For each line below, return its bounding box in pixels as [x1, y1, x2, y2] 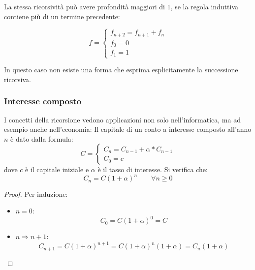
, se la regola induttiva [170, 1, 239, 11]
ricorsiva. [4, 74, 31, 84]
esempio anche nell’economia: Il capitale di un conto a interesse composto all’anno [4, 124, 252, 134]
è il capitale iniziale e [25, 164, 89, 175]
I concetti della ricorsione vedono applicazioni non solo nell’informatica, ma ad [4, 114, 241, 124]
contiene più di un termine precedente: [4, 11, 120, 21]
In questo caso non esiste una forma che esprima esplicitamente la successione [4, 64, 238, 75]
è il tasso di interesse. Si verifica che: [97, 164, 208, 175]
